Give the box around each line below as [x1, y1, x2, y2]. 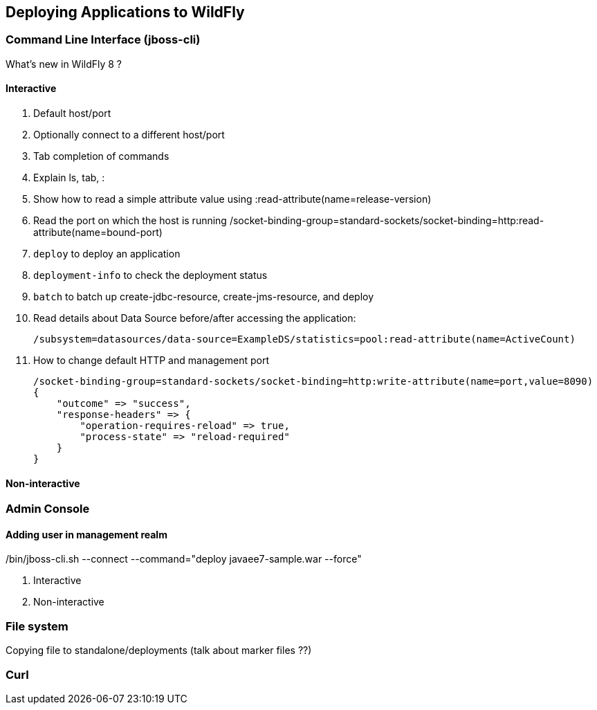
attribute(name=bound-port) [33, 226, 163, 239]
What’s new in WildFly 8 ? [6, 57, 122, 70]
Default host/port [33, 107, 111, 120]
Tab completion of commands [33, 150, 169, 163]
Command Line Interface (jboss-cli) [6, 33, 201, 47]
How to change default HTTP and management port [33, 354, 270, 367]
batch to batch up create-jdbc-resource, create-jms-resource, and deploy [33, 291, 374, 303]
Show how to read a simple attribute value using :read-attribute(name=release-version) [33, 193, 432, 206]
